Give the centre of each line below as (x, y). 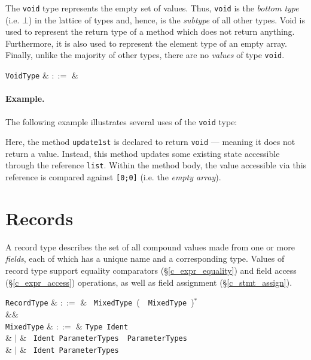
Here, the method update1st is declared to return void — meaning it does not (150, 142)
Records (39, 218)
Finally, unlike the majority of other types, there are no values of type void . (145, 55)
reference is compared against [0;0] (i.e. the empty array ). (113, 177)
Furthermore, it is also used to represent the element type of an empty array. (146, 43)
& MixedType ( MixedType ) (137, 302)
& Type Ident (102, 326)
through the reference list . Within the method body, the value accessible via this (156, 165)
